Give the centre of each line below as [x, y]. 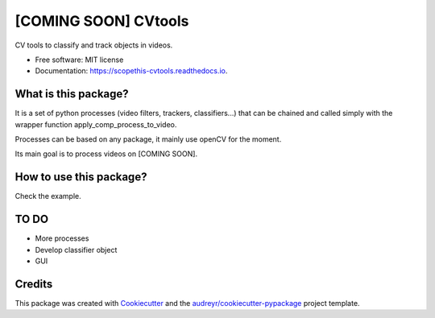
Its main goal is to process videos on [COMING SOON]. [106, 154]
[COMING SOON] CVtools [102, 21]
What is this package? [72, 94]
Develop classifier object [76, 250]
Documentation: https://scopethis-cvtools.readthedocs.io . [131, 71]
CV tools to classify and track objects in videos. [94, 45]
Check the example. [48, 196]
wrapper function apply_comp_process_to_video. [96, 124]
